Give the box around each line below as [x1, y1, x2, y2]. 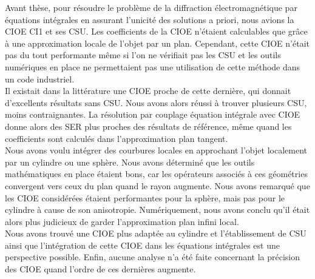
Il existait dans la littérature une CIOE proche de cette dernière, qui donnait [5, 84, 291, 97]
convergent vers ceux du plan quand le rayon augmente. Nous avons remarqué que [5, 179, 310, 192]
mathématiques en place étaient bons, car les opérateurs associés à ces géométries [5, 167, 308, 180]
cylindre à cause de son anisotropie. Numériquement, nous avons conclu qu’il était [5, 203, 310, 216]
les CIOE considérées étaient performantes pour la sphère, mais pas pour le [5, 191, 285, 204]
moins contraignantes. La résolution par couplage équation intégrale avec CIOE [5, 108, 300, 121]
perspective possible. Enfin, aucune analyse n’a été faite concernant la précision [5, 250, 300, 263]
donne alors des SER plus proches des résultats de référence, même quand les [5, 119, 292, 132]
